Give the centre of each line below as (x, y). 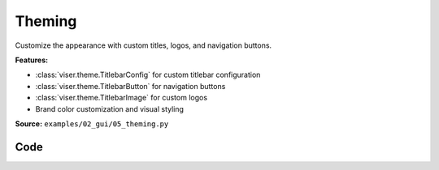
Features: (32, 60)
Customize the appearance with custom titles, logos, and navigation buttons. (143, 45)
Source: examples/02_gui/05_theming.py (92, 123)
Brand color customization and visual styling (110, 108)
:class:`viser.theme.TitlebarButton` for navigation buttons (130, 86)
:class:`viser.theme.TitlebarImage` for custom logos (121, 98)
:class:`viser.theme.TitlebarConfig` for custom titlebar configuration (148, 75)
